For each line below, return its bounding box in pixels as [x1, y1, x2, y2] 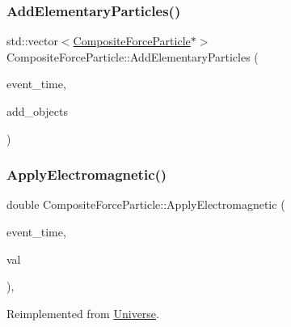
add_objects [6, 103, 68, 119]
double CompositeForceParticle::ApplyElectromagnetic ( [6, 196, 285, 213]
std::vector [6, 32, 58, 49]
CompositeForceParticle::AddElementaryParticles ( [6, 48, 259, 65]
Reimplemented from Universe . [6, 304, 159, 321]
